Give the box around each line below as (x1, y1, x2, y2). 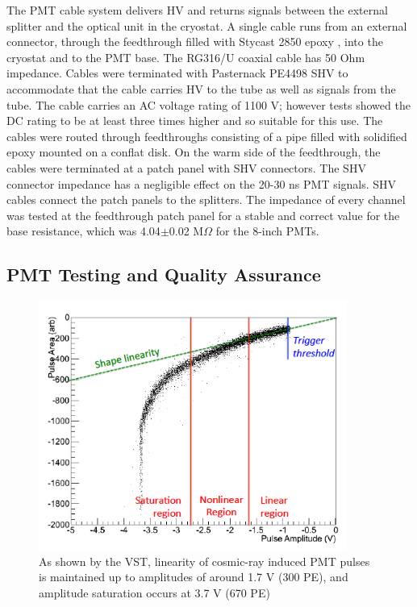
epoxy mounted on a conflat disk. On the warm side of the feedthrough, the (6, 143, 381, 160)
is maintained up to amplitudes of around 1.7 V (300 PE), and (39, 568, 348, 585)
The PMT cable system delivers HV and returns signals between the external (6, 2, 388, 18)
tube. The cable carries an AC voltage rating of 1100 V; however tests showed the (6, 96, 411, 113)
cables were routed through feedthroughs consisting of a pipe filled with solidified (6, 127, 407, 144)
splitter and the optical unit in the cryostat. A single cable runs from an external (6, 17, 407, 34)
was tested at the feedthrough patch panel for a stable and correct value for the (6, 206, 400, 223)
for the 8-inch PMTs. (215, 222, 319, 239)
